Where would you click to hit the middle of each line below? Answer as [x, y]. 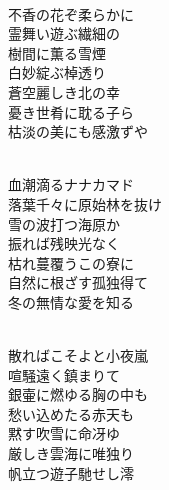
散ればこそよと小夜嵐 [78, 355]
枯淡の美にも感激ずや [78, 131]
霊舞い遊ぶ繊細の [64, 33]
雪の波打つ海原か [64, 223]
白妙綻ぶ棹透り [57, 72]
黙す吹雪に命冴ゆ [64, 433]
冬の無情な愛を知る [71, 301]
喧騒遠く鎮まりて [64, 374]
